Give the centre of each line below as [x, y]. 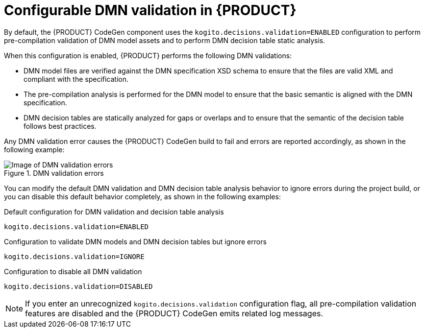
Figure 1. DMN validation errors [54, 173]
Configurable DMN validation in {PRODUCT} [150, 10]
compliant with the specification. [76, 79]
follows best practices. [60, 126]
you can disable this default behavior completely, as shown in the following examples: [142, 196]
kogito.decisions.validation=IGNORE [74, 256]
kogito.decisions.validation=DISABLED [78, 286]
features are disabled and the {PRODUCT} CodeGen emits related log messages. [174, 313]
